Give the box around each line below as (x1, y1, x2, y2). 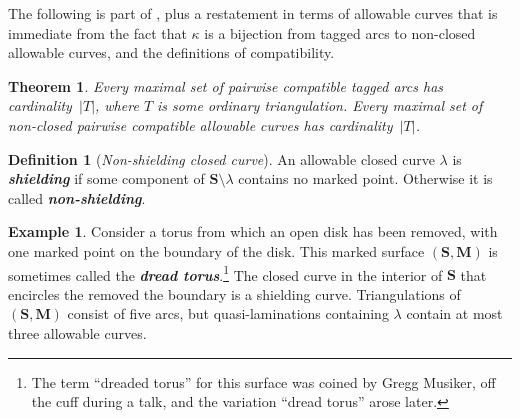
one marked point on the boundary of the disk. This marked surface (8, 240, 425, 261)
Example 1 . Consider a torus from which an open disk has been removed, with (8, 221, 498, 242)
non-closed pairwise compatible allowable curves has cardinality (8, 114, 393, 135)
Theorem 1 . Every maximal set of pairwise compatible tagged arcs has (8, 75, 444, 96)
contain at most (406, 303, 503, 324)
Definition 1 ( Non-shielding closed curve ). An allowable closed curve (8, 148, 435, 169)
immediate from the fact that (8, 22, 187, 43)
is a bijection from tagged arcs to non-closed (204, 22, 476, 43)
